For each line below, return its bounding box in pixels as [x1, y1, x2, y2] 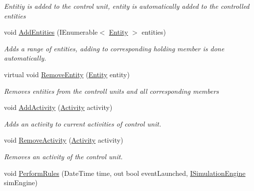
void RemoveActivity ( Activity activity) [4, 135, 123, 145]
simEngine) [4, 177, 38, 188]
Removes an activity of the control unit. [4, 151, 123, 161]
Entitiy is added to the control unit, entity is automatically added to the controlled [4, 1, 250, 11]
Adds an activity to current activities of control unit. [4, 118, 162, 128]
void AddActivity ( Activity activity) [4, 102, 113, 112]
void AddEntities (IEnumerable [4, 27, 98, 37]
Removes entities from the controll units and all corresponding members [4, 85, 219, 96]
